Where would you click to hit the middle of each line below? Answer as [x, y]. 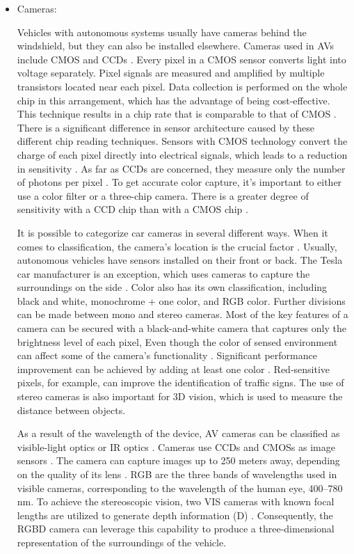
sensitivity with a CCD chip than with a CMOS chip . [132, 209]
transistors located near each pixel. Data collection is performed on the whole [182, 86]
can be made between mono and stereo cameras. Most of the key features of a [183, 314]
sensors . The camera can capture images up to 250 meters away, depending [178, 460]
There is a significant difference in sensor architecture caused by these [166, 127]
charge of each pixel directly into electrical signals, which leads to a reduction [182, 154]
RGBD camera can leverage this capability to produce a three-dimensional [176, 529]
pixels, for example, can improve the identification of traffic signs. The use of [180, 382]
